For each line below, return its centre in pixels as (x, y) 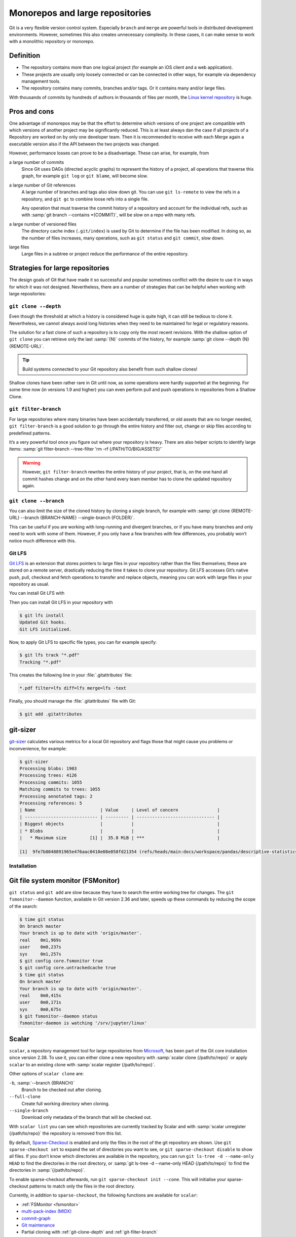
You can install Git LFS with (37, 593)
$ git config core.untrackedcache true (68, 968)
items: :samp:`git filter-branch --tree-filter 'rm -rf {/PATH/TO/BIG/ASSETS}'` (86, 449)
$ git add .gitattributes (51, 714)
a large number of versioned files (43, 224)
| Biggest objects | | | (120, 824)
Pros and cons (32, 111)
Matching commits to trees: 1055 (60, 789)
